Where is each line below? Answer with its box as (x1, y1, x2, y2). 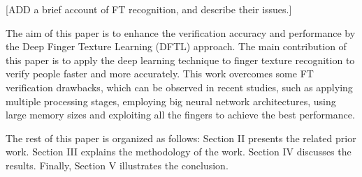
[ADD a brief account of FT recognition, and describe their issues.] (6, 2, 292, 16)
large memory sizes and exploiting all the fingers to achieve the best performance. (6, 107, 355, 122)
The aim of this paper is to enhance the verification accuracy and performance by (6, 25, 356, 40)
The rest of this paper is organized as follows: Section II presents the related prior (6, 130, 356, 145)
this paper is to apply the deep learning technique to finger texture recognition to (6, 52, 355, 67)
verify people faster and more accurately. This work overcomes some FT (6, 66, 314, 81)
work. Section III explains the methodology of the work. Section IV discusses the (6, 144, 352, 159)
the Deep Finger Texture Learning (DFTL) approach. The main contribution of (6, 39, 347, 54)
